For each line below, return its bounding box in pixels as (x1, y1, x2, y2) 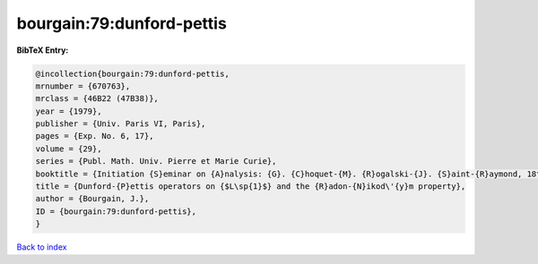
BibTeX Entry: (16, 45, 69, 55)
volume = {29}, (35, 143, 102, 154)
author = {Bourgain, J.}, (35, 193, 150, 204)
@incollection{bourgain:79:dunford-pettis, (35, 68, 230, 79)
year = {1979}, (35, 106, 102, 116)
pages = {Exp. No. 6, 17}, (35, 131, 154, 141)
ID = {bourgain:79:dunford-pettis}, (35, 206, 197, 217)
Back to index (16, 242, 67, 252)
